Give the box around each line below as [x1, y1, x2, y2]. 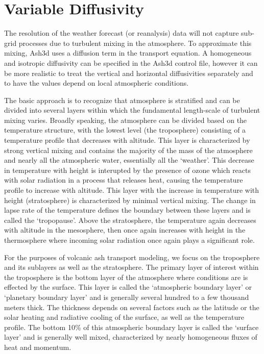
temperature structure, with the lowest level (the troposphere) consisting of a [4, 124, 246, 135]
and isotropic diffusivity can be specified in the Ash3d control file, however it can [4, 57, 258, 68]
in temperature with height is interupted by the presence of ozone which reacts [4, 164, 251, 175]
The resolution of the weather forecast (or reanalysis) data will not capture [4, 28, 239, 38]
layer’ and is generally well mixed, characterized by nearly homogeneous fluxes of [4, 332, 257, 342]
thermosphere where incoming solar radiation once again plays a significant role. [4, 235, 255, 245]
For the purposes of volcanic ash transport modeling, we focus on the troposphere [4, 251, 260, 262]
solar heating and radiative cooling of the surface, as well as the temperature [4, 312, 244, 322]
